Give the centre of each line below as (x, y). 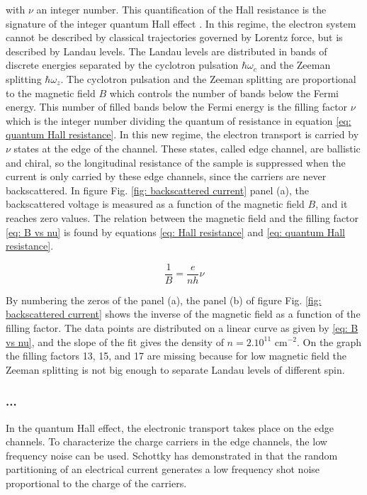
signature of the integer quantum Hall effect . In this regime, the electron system (181, 23)
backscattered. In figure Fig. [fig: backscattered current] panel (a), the (157, 190)
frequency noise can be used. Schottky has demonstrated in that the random (172, 455)
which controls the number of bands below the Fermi (224, 93)
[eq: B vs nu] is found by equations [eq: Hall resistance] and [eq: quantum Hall (176, 232)
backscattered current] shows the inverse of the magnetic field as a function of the (183, 314)
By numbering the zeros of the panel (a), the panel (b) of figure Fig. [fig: (164, 300)
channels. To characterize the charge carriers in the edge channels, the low (166, 441)
